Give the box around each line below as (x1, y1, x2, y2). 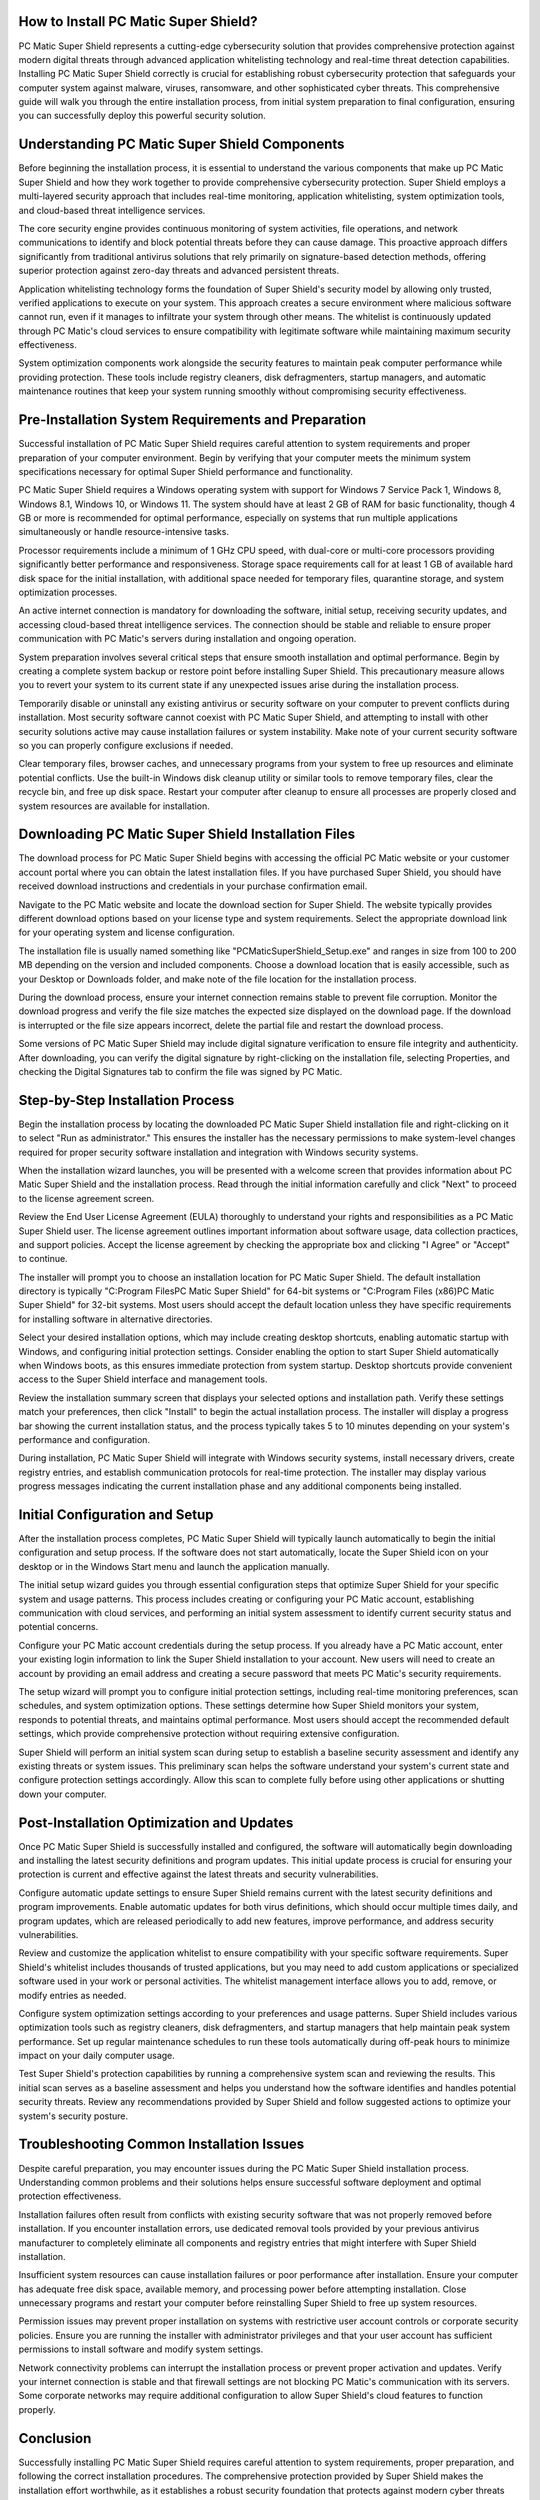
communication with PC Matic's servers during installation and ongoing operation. (18, 633, 357, 645)
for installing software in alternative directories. (18, 1313, 213, 1325)
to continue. (18, 1253, 69, 1265)
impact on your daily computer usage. (18, 2050, 175, 2062)
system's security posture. (18, 2110, 129, 2122)
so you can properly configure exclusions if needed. (18, 739, 234, 751)
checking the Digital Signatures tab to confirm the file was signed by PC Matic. (18, 1065, 343, 1077)
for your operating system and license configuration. (18, 926, 235, 939)
